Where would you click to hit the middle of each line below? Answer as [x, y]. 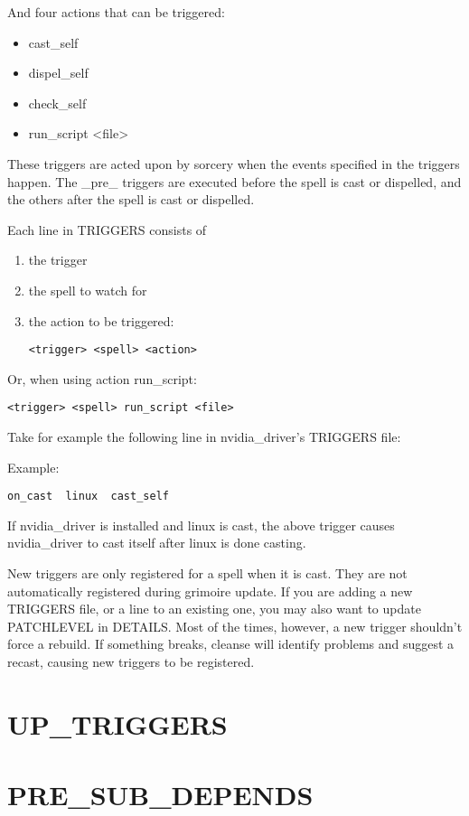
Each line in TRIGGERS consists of [107, 229]
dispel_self [58, 73]
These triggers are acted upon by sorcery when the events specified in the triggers [234, 163]
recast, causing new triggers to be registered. [131, 662]
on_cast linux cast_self [88, 497]
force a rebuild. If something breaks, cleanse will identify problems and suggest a [231, 644]
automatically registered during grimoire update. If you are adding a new [210, 591]
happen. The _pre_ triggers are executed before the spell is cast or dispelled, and [234, 181]
